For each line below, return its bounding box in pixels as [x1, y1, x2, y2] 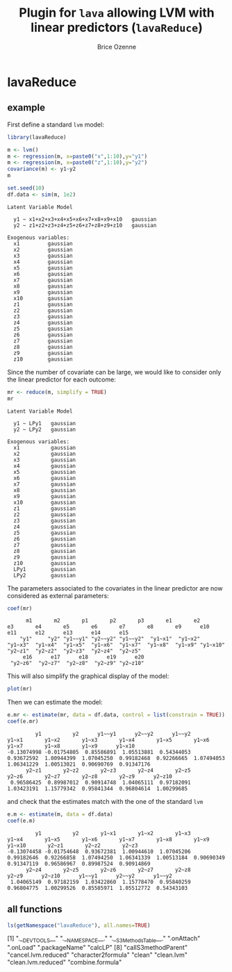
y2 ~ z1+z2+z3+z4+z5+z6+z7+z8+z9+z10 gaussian [13, 222, 157, 229]
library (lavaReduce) [7, 133, 67, 140]
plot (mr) [7, 686, 33, 693]
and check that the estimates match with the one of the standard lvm [7, 798, 204, 805]
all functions [7, 903, 63, 915]
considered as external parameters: [7, 591, 109, 600]
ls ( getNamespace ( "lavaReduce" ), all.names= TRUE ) [7, 922, 151, 929]
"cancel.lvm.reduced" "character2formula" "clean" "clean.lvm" [7, 950, 188, 959]
